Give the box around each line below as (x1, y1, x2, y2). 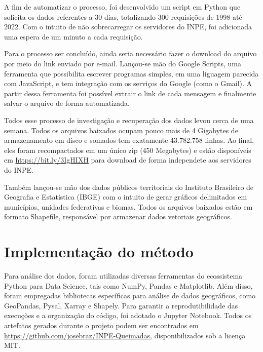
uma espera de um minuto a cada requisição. (4, 31, 143, 42)
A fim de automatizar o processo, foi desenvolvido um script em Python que (4, 2, 241, 12)
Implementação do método (4, 241, 194, 262)
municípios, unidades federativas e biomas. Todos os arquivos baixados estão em (4, 201, 253, 212)
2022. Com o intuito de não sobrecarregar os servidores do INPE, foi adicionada (4, 21, 252, 32)
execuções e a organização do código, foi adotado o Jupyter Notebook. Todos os (4, 310, 252, 321)
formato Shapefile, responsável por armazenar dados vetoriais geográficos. (4, 211, 232, 222)
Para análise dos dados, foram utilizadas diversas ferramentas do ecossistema (4, 270, 243, 281)
